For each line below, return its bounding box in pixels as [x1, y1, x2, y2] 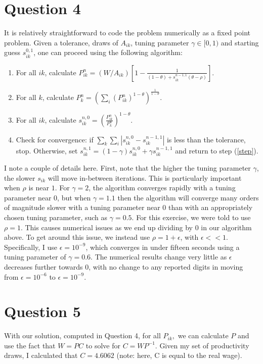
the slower [4, 172, 35, 183]
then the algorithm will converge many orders [117, 192, 259, 202]
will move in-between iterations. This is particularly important [48, 172, 242, 183]
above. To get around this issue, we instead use [4, 232, 150, 242]
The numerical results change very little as [95, 251, 227, 262]
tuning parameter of [4, 251, 66, 262]
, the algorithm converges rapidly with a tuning [89, 182, 236, 193]
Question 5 [4, 301, 81, 322]
